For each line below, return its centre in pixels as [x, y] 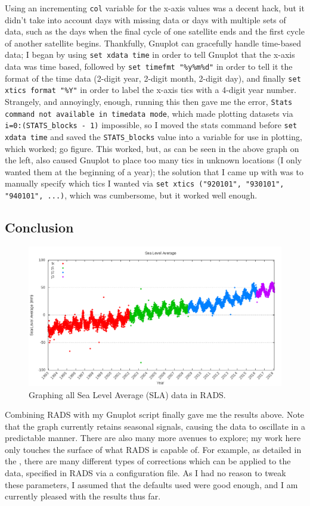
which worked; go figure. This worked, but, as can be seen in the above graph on [152, 148]
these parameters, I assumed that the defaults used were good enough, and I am [151, 484]
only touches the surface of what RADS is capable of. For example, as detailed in [153, 449]
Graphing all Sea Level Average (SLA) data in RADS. [127, 394]
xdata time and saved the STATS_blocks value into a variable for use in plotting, [154, 137]
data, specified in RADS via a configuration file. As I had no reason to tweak [145, 473]
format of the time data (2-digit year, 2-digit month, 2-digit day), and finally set [153, 78]
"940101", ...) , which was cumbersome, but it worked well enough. [131, 195]
